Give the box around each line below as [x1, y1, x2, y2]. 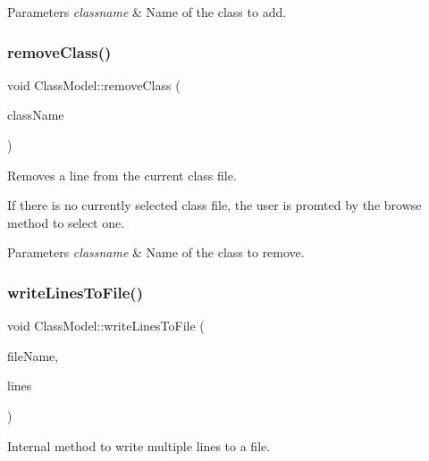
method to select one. [7, 213, 125, 231]
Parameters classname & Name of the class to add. [7, 3, 287, 21]
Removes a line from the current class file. [7, 165, 237, 184]
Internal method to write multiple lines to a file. [7, 436, 271, 455]
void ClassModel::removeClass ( [7, 75, 181, 94]
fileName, [7, 346, 59, 365]
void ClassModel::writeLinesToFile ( [7, 316, 205, 335]
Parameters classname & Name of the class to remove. [7, 243, 305, 262]
